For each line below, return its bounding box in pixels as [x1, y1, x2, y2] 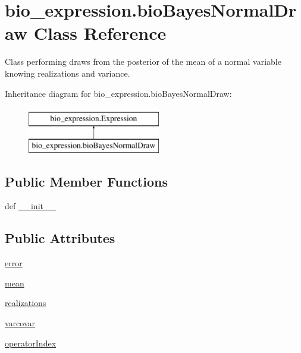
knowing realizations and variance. [5, 67, 130, 79]
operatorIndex [5, 336, 57, 349]
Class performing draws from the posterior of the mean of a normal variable [5, 55, 281, 68]
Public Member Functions [5, 172, 168, 190]
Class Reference [33, 21, 167, 45]
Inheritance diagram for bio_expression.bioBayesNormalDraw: [5, 87, 232, 99]
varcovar [5, 317, 36, 329]
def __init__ [5, 200, 56, 212]
